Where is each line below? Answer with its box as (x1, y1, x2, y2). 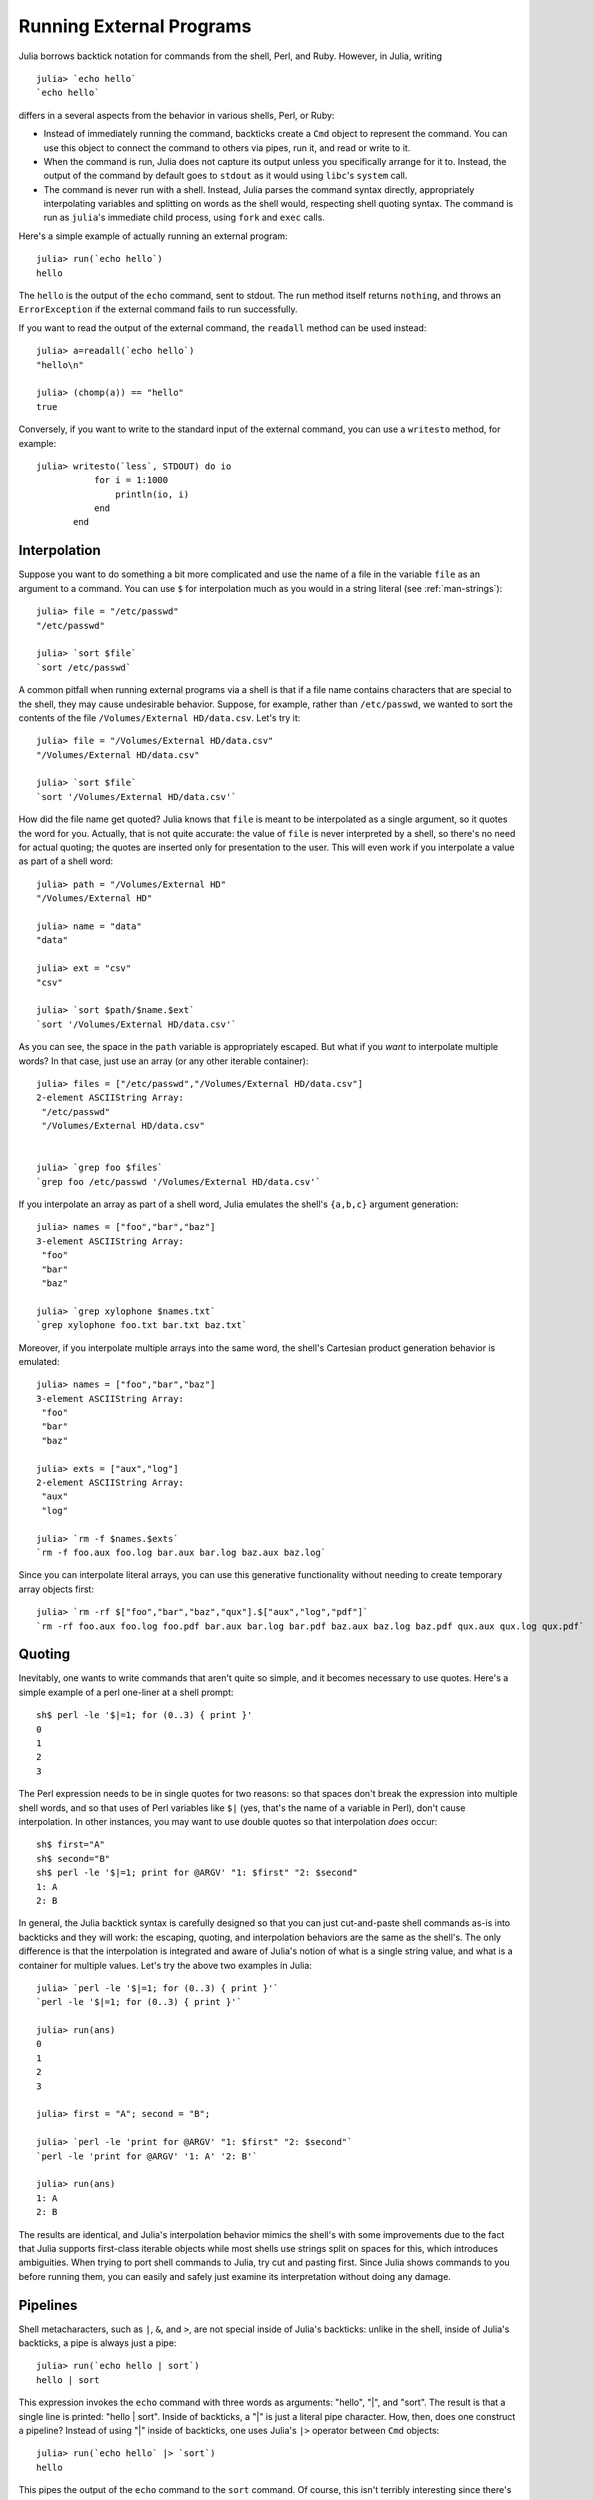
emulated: (18, 1355, 60, 1367)
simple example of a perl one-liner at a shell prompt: (18, 1686, 234, 1698)
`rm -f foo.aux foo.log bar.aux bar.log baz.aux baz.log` (36, 1547, 327, 1558)
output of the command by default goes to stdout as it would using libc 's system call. (43, 170, 408, 182)
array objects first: (18, 1583, 95, 1595)
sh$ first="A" (36, 1839, 105, 1850)
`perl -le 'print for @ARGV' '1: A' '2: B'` (36, 2150, 259, 2162)
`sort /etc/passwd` (36, 661, 132, 673)
